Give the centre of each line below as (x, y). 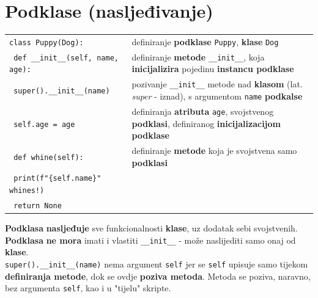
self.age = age (44, 124)
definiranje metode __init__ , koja (198, 56)
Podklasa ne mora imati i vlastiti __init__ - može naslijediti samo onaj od (150, 240)
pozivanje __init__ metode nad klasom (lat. (217, 84)
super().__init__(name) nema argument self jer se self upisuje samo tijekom (157, 264)
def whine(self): (49, 157)
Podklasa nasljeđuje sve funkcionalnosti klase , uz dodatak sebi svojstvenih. (151, 228)
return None (38, 206)
